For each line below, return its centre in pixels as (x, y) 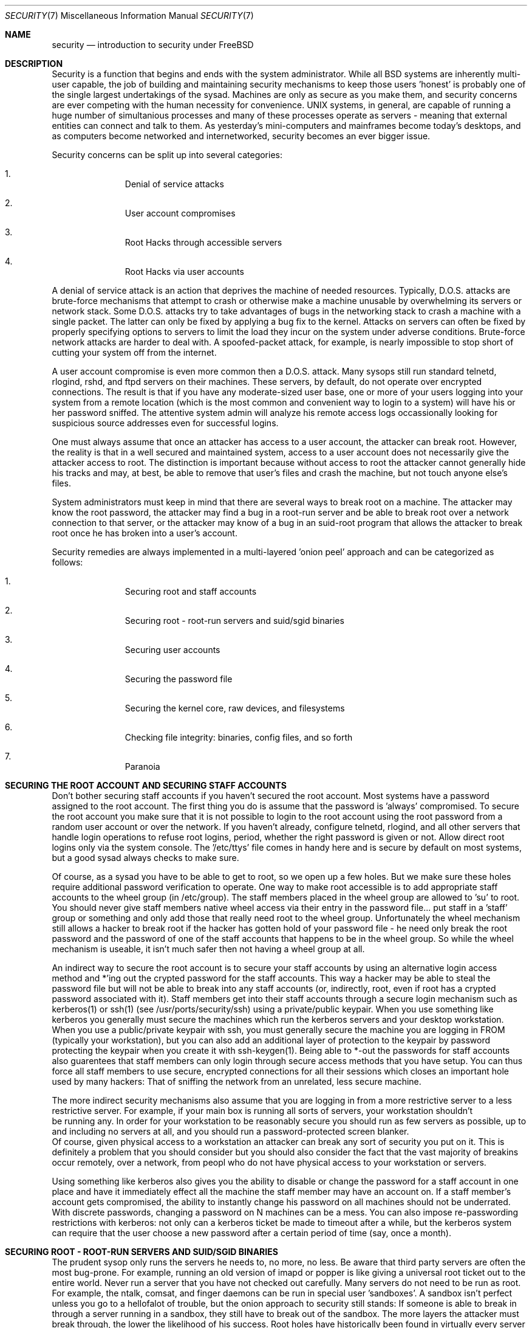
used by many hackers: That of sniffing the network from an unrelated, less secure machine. (237, 1081)
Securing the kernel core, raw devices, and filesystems (235, 708)
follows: (67, 562)
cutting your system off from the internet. (134, 352)
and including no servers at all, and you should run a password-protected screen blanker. (230, 1131)
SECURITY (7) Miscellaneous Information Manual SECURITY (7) (129, 16)
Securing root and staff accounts (191, 591)
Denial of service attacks (174, 184)
